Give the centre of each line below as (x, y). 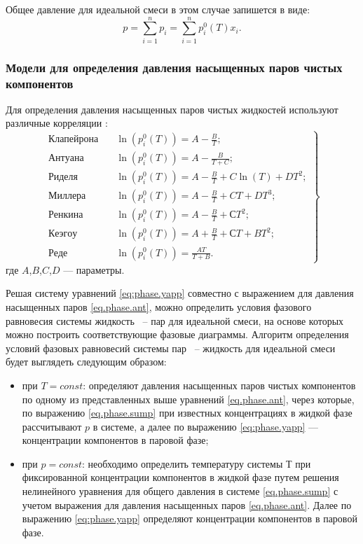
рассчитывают (52, 426)
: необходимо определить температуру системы (183, 463)
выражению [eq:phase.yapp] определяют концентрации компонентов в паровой (190, 518)
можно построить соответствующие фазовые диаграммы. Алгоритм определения (177, 334)
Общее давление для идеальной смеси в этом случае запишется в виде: (158, 9)
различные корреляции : (57, 123)
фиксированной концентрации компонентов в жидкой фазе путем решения (180, 477)
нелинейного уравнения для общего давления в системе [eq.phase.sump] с (180, 491)
